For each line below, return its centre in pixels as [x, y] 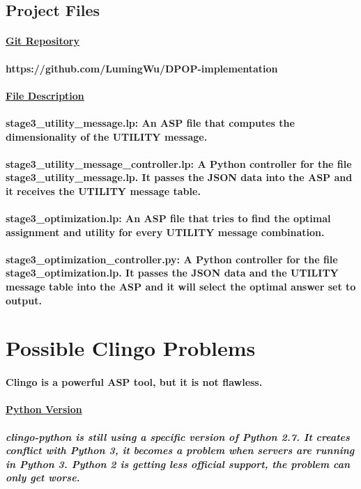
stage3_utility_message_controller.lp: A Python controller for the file [179, 163]
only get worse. [43, 478]
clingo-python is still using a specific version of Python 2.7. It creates [178, 436]
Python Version [44, 409]
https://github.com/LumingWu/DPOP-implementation [142, 68]
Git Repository [43, 41]
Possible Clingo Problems [131, 348]
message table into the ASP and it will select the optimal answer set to [181, 287]
